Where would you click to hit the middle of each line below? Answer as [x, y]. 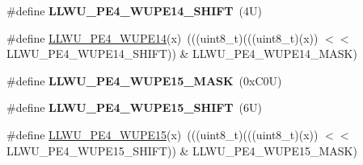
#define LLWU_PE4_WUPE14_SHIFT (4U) [134, 10]
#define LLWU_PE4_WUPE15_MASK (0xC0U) [144, 80]
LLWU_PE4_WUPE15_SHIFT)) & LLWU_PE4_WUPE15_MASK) [182, 150]
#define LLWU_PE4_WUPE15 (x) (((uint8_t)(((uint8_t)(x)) [163, 134]
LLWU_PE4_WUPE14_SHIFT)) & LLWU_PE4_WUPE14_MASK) [182, 54]
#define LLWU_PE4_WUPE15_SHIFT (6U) [134, 107]
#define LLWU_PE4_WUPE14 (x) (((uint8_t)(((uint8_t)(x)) [163, 37]
